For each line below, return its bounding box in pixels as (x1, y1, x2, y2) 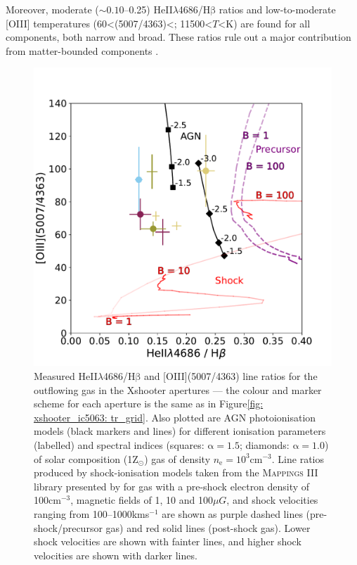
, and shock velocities (226, 493, 318, 507)
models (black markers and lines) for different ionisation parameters (34, 424, 326, 438)
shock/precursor (34, 520, 103, 535)
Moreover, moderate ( (6, 2, 99, 16)
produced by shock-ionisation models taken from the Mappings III (34, 465, 318, 480)
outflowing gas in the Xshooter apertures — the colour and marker (34, 382, 322, 397)
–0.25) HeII (124, 2, 173, 16)
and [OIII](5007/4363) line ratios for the (143, 368, 318, 383)
